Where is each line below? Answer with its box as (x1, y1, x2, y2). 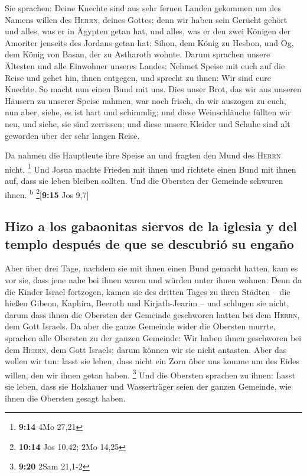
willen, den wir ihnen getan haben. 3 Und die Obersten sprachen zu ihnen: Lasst (5, 367, 295, 381)
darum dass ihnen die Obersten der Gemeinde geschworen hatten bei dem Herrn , (5, 308, 300, 320)
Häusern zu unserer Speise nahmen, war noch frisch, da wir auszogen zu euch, (5, 94, 286, 106)
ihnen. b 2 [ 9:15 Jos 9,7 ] (5, 186, 89, 200)
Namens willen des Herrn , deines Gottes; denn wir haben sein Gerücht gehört (5, 13, 288, 25)
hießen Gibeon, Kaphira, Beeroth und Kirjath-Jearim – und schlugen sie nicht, (5, 297, 289, 309)
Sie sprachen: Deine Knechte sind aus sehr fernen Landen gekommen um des (5, 2, 281, 14)
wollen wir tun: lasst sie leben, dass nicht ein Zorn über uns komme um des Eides (5, 355, 300, 367)
